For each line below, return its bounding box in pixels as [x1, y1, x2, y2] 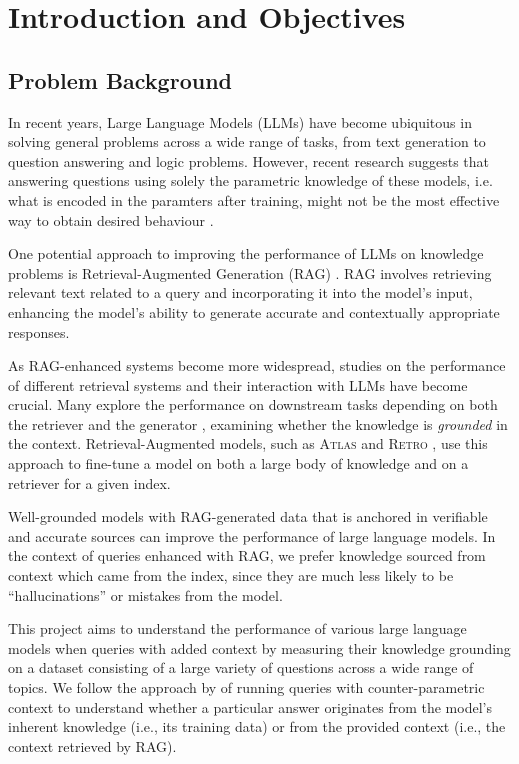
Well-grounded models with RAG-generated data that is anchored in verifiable [8, 506, 488, 527]
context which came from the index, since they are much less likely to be [8, 565, 454, 586]
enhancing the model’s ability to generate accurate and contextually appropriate [8, 301, 500, 322]
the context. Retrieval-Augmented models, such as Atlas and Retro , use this [8, 433, 488, 454]
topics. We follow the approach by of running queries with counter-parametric [8, 677, 485, 698]
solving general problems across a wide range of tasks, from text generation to [8, 131, 486, 152]
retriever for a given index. [8, 472, 171, 493]
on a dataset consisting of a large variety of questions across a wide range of [8, 657, 474, 678]
